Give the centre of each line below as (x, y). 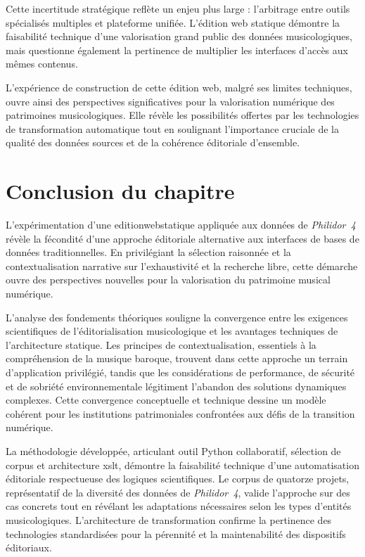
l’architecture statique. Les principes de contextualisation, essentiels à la (161, 344)
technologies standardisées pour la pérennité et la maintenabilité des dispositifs (176, 533)
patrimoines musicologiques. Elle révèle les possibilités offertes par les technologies (182, 115)
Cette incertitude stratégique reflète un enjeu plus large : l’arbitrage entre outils (178, 8)
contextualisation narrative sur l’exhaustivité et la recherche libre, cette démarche (182, 265)
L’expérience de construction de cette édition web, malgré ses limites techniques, (179, 87)
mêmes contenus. (42, 64)
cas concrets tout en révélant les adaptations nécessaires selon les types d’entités (179, 506)
